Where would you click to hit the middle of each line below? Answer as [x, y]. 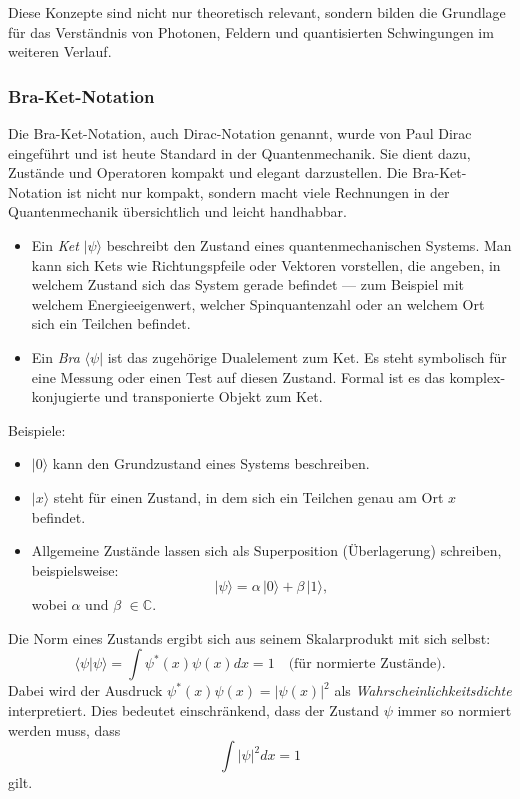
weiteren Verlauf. [60, 51]
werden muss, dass [64, 729]
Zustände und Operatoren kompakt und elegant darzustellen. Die [208, 172]
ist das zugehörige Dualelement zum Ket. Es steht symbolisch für [307, 356]
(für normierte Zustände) [365, 664]
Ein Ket [55, 244]
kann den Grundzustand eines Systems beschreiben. [211, 463]
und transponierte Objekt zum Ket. [213, 396]
